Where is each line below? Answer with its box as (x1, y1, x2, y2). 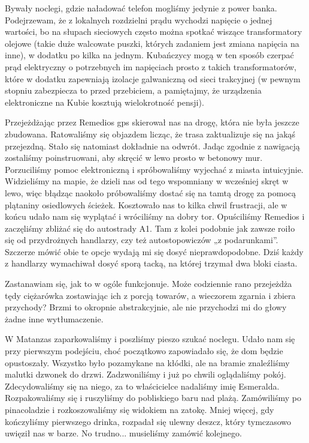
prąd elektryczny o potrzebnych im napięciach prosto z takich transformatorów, (5, 60, 296, 73)
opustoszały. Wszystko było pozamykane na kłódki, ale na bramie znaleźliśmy (5, 356, 290, 369)
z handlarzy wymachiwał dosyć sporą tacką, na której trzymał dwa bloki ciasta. (5, 257, 298, 270)
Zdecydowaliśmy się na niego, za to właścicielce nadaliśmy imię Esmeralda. (5, 379, 280, 392)
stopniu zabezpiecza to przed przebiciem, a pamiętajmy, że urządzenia (5, 84, 262, 97)
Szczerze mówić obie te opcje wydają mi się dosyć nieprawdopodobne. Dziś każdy (5, 245, 304, 258)
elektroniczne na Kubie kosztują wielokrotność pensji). (5, 95, 204, 108)
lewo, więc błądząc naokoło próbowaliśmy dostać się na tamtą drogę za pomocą (5, 186, 296, 199)
